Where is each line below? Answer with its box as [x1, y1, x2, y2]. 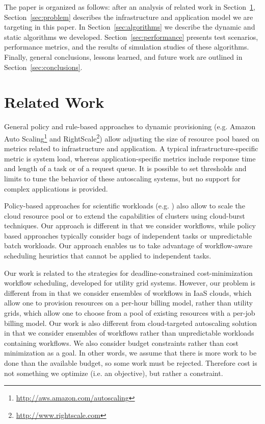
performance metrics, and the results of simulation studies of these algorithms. [4, 41, 249, 52]
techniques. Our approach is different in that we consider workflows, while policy [4, 220, 256, 231]
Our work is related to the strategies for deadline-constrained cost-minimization [4, 267, 253, 278]
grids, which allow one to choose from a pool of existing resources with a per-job [4, 308, 255, 318]
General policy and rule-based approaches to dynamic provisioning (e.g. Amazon [4, 121, 256, 132]
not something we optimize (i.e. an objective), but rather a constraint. [4, 367, 223, 378]
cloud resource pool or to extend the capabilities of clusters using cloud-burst [4, 210, 245, 221]
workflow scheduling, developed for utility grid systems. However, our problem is [4, 277, 255, 288]
